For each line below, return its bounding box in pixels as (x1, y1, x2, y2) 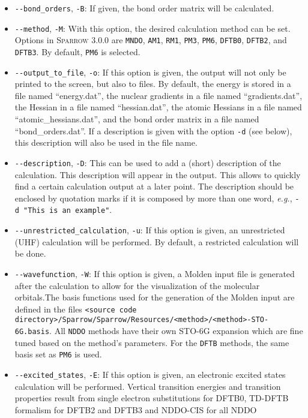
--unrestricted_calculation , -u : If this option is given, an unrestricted (14, 224, 285, 236)
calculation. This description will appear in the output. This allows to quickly (14, 168, 301, 181)
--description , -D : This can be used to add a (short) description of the (14, 156, 281, 169)
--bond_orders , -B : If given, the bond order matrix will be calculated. (14, 2, 274, 14)
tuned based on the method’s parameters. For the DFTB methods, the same (14, 336, 289, 348)
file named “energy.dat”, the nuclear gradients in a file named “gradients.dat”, (14, 89, 303, 101)
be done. (14, 247, 46, 260)
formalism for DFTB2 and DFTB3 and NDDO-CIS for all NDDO (14, 403, 257, 416)
